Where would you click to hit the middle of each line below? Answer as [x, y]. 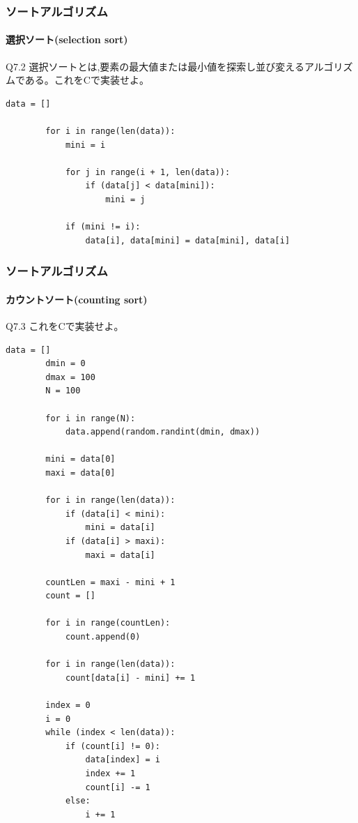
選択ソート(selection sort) [67, 39]
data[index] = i [123, 760]
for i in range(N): [91, 418]
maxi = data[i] [120, 555]
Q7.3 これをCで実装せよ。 [65, 326]
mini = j [125, 199]
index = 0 [68, 705]
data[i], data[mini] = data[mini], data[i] [188, 240]
